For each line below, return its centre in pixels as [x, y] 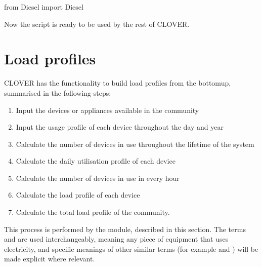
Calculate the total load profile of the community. [93, 212]
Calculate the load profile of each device [78, 195]
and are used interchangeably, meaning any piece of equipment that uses [116, 239]
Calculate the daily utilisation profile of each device [96, 161]
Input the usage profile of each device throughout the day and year [120, 127]
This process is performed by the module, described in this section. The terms [125, 229]
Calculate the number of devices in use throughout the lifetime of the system [135, 144]
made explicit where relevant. [50, 259]
